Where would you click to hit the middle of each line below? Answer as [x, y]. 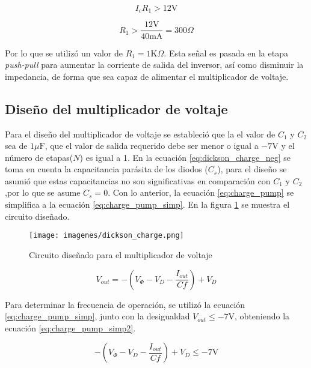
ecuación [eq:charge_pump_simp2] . [70, 327]
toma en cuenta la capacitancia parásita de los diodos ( [106, 169]
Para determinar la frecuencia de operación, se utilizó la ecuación [125, 304]
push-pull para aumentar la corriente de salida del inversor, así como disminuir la [154, 65]
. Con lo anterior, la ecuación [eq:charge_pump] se [201, 192]
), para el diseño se [252, 169]
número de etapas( [39, 157]
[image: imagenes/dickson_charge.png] [106, 236]
